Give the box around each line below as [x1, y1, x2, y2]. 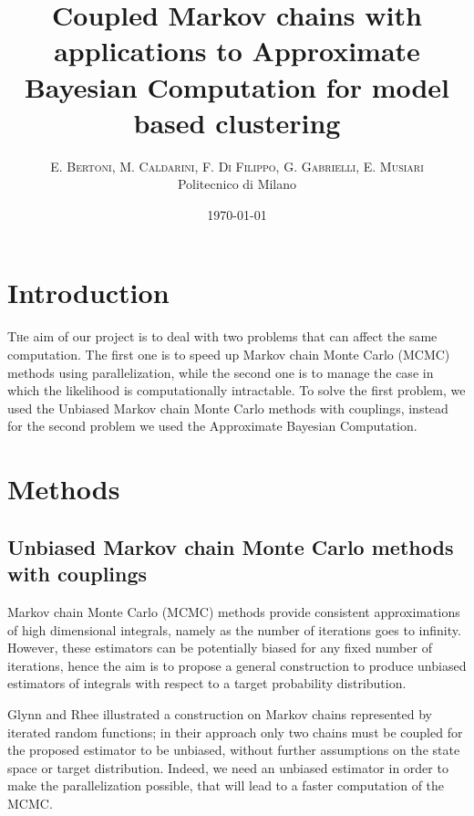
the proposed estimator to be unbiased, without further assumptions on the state [7, 740, 460, 759]
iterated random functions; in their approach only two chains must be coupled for [7, 722, 463, 741]
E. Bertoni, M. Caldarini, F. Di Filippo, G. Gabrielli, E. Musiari [50, 156, 424, 175]
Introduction [7, 274, 170, 311]
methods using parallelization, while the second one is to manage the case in [7, 362, 434, 382]
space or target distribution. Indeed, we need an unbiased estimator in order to [7, 758, 448, 777]
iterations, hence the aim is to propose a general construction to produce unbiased [7, 655, 467, 675]
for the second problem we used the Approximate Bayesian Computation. [7, 416, 417, 435]
